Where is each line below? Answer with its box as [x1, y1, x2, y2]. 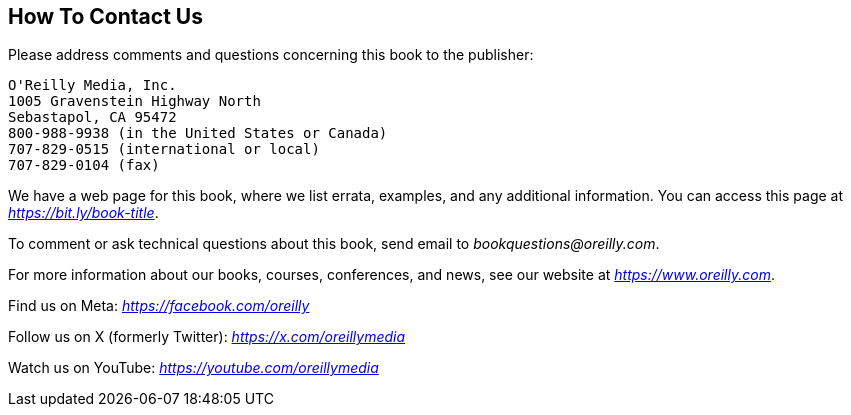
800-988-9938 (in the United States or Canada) [8, 125, 388, 142]
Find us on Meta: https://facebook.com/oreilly [8, 297, 310, 315]
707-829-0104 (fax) [8, 157, 160, 174]
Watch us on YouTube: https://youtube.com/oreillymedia [8, 359, 379, 377]
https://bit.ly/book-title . [8, 204, 159, 222]
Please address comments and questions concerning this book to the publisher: [8, 46, 534, 64]
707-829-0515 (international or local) [8, 141, 320, 158]
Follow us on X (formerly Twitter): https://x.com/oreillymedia [8, 328, 406, 346]
